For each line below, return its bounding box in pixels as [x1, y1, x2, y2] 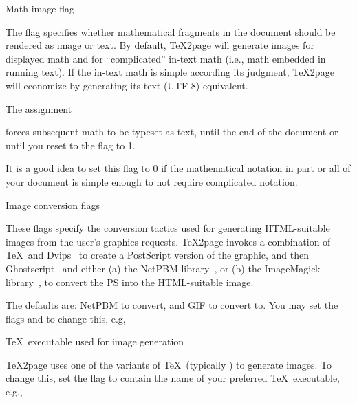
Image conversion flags [6, 197, 100, 212]
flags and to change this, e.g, [6, 311, 126, 325]
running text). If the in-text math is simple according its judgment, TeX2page [6, 65, 334, 79]
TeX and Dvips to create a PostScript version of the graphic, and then [6, 248, 310, 262]
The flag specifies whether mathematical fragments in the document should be [6, 24, 336, 39]
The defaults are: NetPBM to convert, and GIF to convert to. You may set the [6, 298, 338, 312]
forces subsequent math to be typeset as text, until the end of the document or [6, 124, 338, 139]
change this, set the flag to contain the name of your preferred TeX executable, [6, 371, 340, 385]
